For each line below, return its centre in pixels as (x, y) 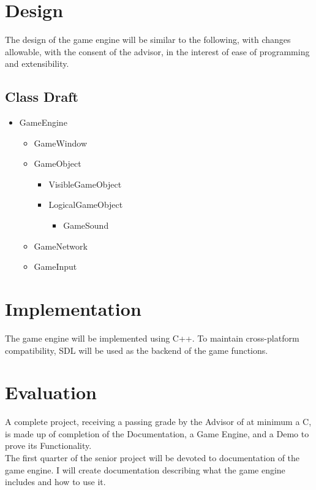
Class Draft (42, 97)
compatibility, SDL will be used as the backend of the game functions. (137, 350)
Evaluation (51, 392)
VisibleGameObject (85, 184)
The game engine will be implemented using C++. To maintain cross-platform (152, 338)
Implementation (73, 309)
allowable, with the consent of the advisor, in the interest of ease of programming (157, 51)
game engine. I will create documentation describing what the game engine (145, 469)
